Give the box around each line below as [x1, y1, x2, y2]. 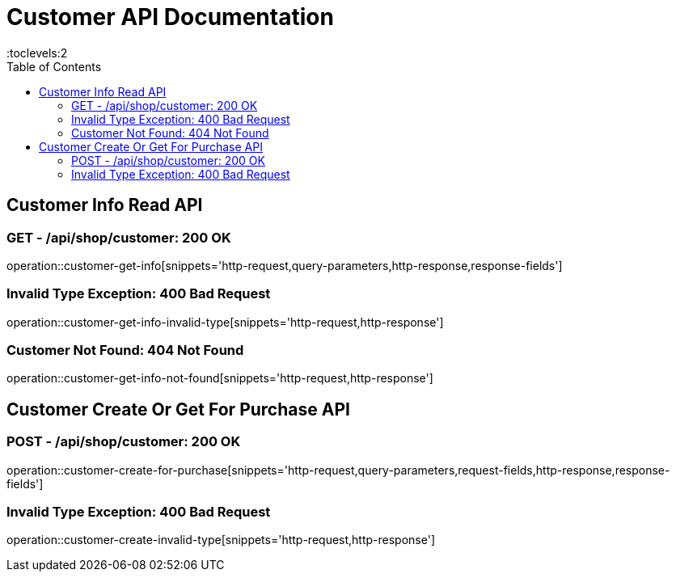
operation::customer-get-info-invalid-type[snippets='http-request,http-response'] [6, 314, 444, 329]
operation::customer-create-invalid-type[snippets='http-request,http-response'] [6, 533, 436, 547]
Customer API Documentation [6, 3, 334, 31]
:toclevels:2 [6, 45, 68, 60]
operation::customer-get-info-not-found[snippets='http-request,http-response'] [6, 371, 433, 386]
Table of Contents [6, 59, 102, 74]
